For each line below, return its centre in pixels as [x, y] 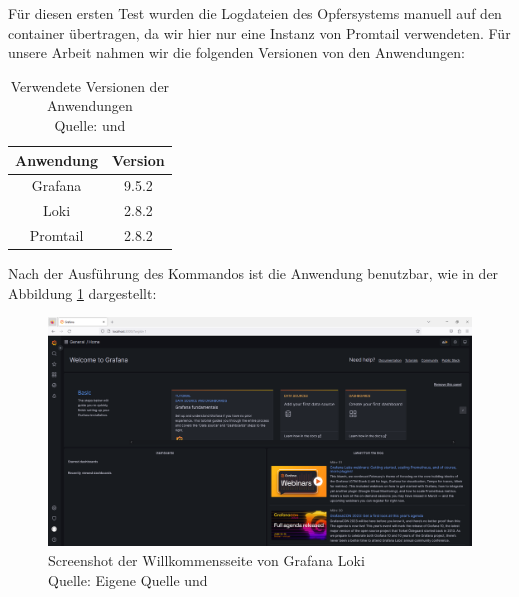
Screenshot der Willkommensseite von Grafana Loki [206, 559]
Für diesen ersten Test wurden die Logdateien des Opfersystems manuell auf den [255, 13]
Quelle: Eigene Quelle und [128, 579]
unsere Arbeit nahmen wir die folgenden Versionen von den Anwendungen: [236, 52]
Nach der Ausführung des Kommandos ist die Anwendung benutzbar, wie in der [253, 273]
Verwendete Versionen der [90, 85]
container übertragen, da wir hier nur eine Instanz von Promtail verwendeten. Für [259, 32]
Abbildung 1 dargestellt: [82, 292]
